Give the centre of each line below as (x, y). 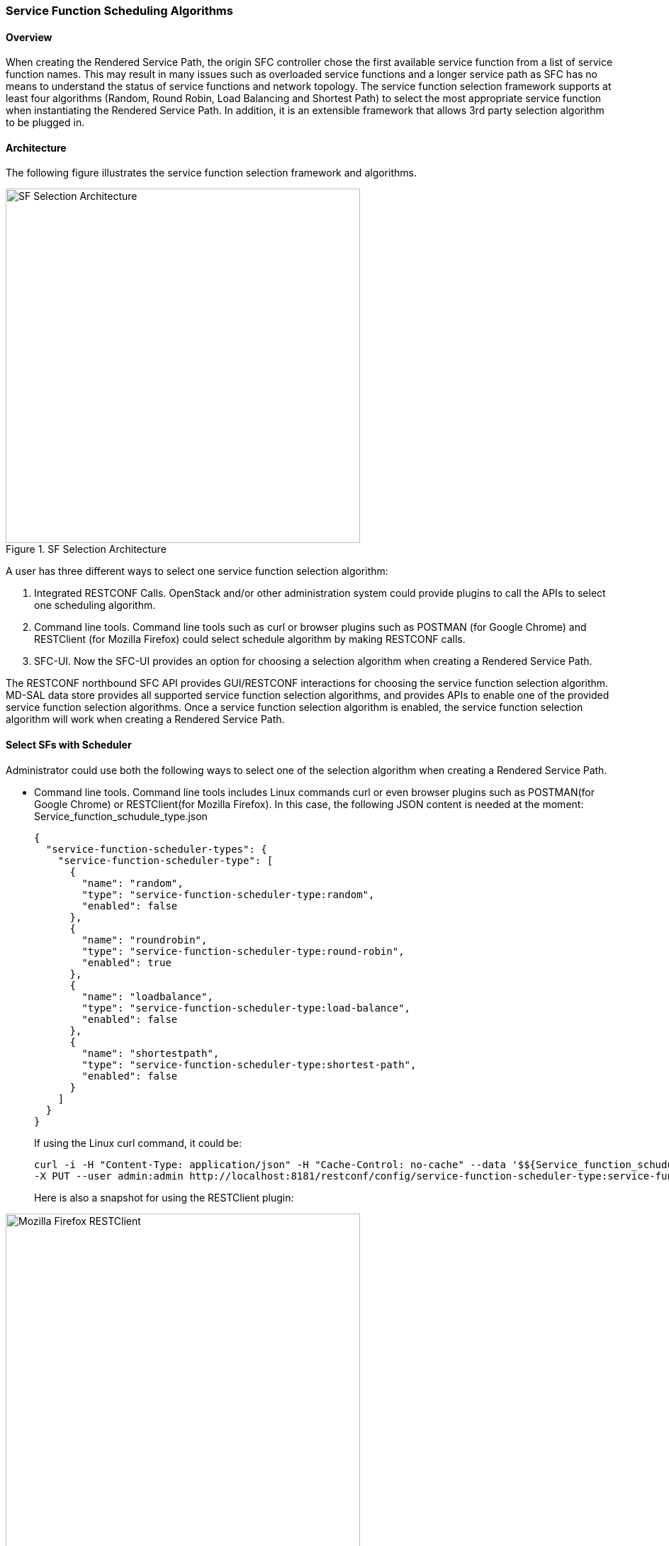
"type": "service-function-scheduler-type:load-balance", (246, 1008)
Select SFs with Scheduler (69, 745)
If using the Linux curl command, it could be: (138, 1143)
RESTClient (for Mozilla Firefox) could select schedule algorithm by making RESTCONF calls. (250, 639)
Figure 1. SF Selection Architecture (86, 549)
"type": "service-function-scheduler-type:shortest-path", (249, 1064)
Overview (29, 37)
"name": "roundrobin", (145, 940)
